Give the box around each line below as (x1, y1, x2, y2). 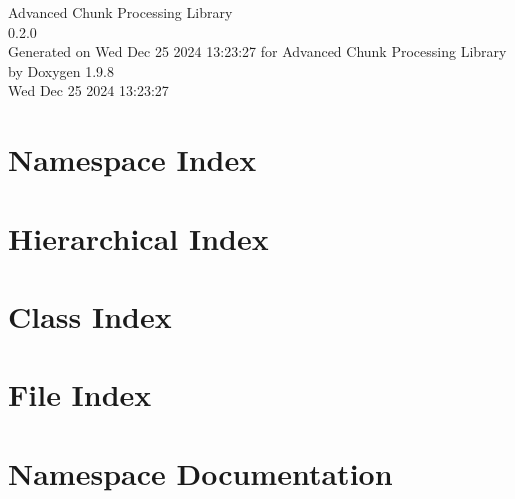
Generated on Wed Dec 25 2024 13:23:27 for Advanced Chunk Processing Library (8, 41, 507, 62)
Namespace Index (8, 139, 257, 180)
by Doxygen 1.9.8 (8, 60, 114, 81)
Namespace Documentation (8, 452, 393, 493)
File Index (8, 374, 152, 415)
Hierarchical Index (8, 217, 269, 258)
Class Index (8, 295, 172, 336)
